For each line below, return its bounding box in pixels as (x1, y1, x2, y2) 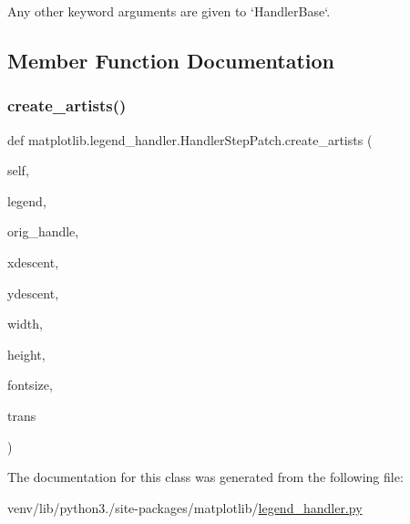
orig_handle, (7, 222, 79, 241)
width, (7, 314, 43, 333)
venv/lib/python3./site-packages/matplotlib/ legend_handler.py (7, 498, 363, 517)
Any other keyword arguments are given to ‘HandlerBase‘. (7, 2, 331, 20)
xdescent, (7, 252, 59, 271)
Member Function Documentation (7, 46, 335, 74)
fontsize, (7, 375, 53, 394)
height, (7, 344, 46, 363)
